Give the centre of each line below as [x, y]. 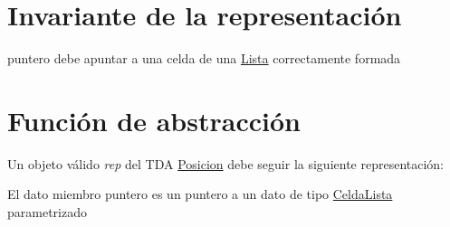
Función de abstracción [154, 120]
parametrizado [47, 212]
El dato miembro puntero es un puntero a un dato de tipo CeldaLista [200, 194]
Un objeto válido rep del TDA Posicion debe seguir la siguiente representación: [226, 163]
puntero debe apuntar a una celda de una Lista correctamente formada [204, 58]
